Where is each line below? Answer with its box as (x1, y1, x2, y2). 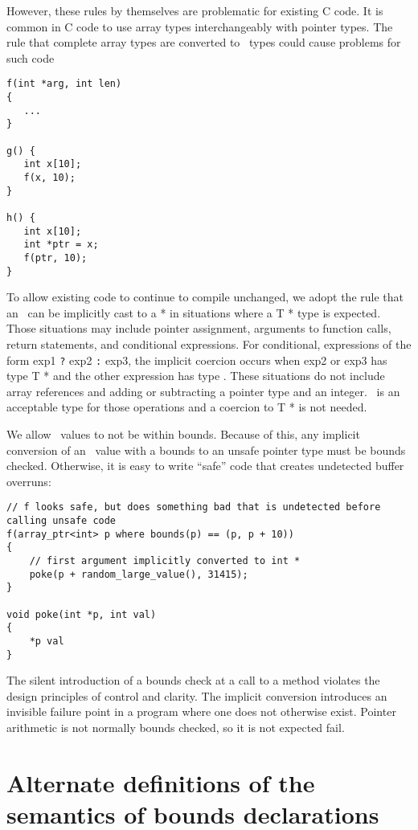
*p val (29, 635, 64, 647)
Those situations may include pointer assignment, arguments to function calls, (6, 320, 391, 337)
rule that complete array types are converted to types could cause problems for (6, 34, 401, 51)
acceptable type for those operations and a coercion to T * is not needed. (6, 399, 367, 415)
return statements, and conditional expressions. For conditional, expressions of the (6, 336, 412, 352)
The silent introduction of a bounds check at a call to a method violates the (6, 672, 380, 689)
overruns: (6, 472, 51, 489)
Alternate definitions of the (6, 766, 315, 799)
